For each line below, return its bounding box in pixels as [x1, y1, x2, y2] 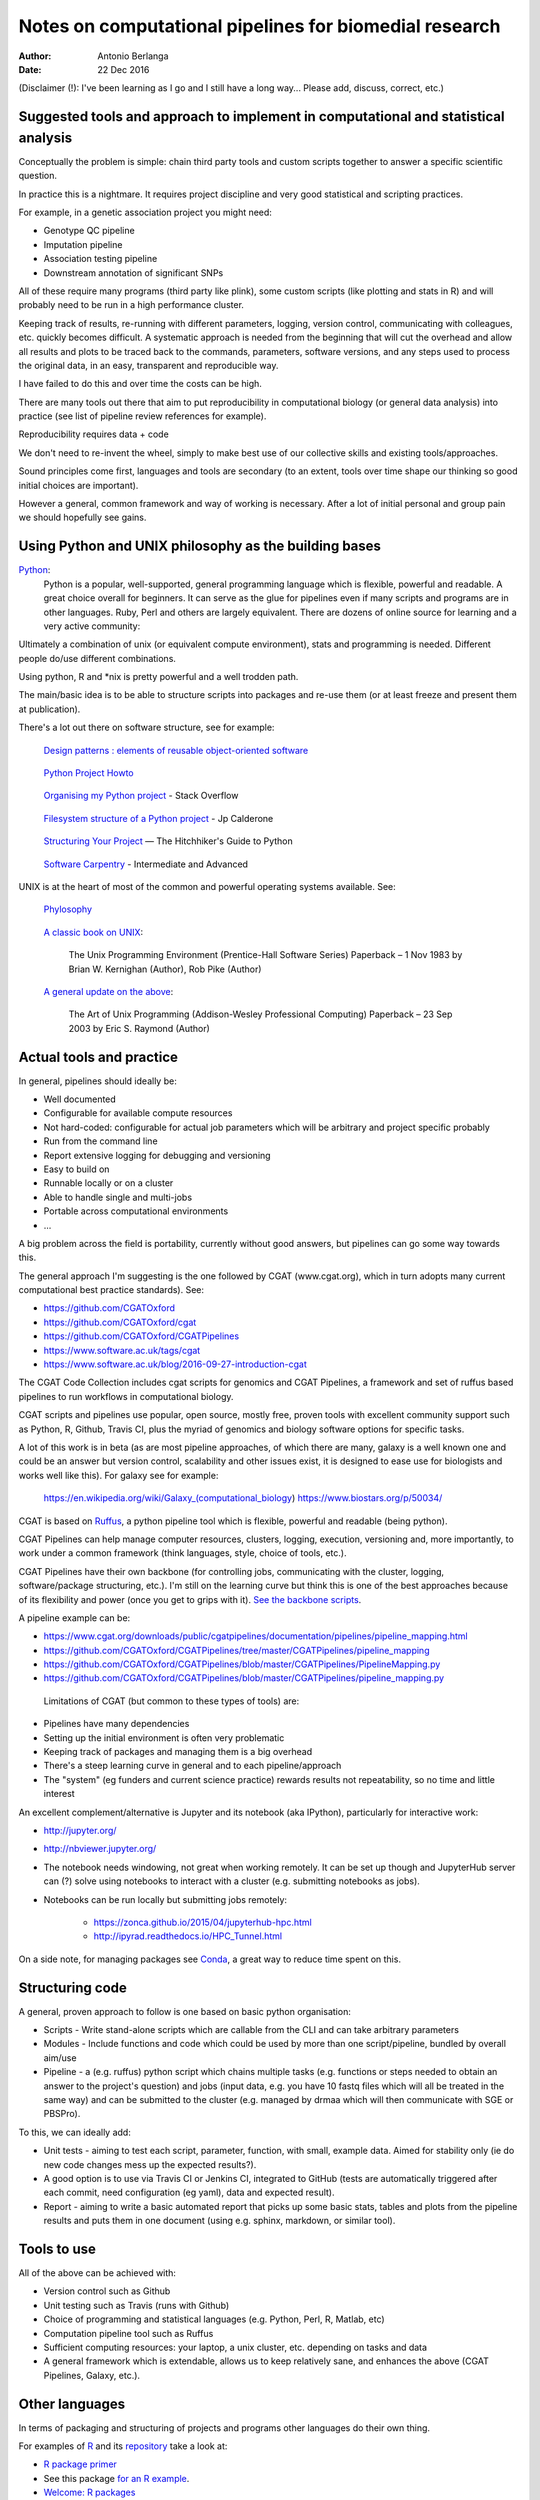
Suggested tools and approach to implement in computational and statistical [18, 108, 505, 125]
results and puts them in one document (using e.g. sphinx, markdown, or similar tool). [43, 2215, 396, 2227]
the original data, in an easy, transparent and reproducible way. [18, 359, 279, 371]
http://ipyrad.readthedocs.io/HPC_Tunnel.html [93, 1930, 283, 1942]
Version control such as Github [43, 2285, 171, 2297]
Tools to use [18, 2240, 97, 2257]
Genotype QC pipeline [43, 225, 135, 237]
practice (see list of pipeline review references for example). [18, 410, 267, 422]
